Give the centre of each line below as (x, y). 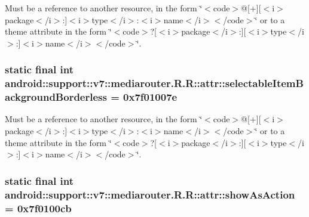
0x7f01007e (150, 97)
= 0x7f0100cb (38, 208)
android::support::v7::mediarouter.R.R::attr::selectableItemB (154, 83)
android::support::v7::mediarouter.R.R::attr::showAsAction (150, 194)
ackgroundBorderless (56, 97)
